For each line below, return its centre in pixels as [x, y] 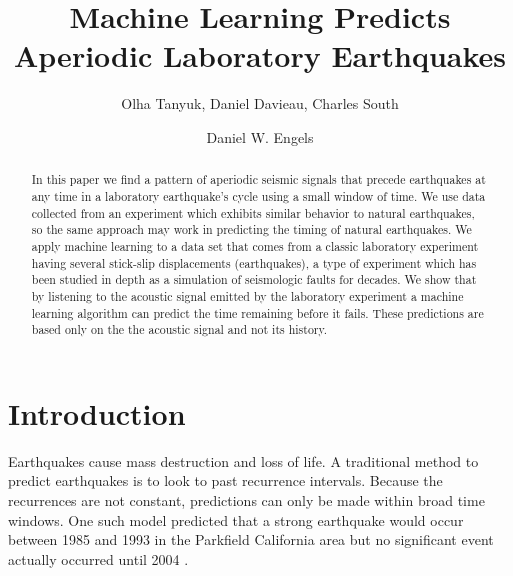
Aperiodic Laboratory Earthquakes [260, 55]
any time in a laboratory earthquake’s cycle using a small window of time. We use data [258, 195]
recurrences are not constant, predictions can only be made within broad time [246, 499]
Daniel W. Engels [260, 136]
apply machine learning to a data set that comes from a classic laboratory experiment [255, 245]
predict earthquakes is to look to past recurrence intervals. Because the [225, 480]
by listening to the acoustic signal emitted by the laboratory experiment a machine [247, 295]
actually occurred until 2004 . [98, 558]
